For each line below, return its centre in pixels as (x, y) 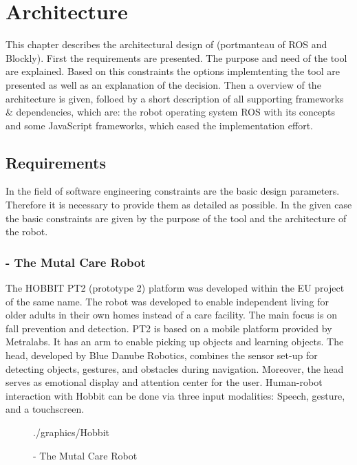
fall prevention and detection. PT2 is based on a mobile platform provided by (169, 328)
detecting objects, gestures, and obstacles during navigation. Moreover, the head (175, 368)
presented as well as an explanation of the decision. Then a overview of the (163, 84)
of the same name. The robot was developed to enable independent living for (167, 301)
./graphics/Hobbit (71, 432)
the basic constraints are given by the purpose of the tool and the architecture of (176, 218)
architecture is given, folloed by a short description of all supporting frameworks (175, 98)
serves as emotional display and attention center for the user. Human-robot (164, 382)
